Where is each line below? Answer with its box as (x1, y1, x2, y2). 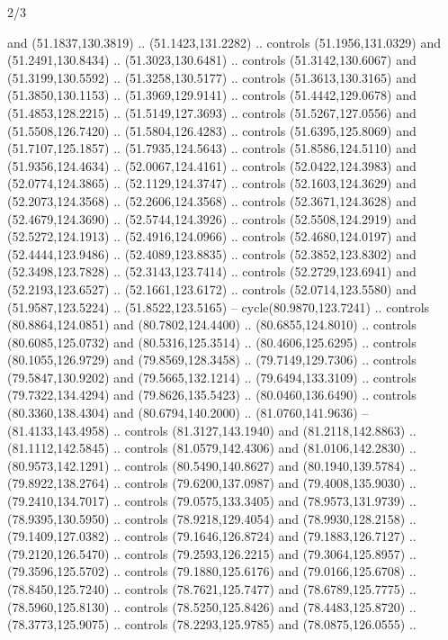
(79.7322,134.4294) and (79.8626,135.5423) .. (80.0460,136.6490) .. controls (7, 385, 417, 404)
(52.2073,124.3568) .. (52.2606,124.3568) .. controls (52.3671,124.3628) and (7, 191, 417, 210)
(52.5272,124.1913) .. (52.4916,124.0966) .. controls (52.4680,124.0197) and (7, 227, 417, 246)
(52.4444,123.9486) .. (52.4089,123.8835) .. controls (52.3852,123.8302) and (7, 244, 417, 263)
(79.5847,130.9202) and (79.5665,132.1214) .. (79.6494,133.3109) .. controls (7, 367, 417, 386)
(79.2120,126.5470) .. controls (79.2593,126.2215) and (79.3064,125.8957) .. (7, 544, 417, 563)
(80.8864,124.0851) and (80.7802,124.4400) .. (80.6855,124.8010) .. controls (7, 315, 417, 334)
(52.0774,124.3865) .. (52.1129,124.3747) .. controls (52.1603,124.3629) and (7, 174, 417, 193)
